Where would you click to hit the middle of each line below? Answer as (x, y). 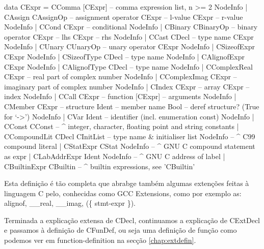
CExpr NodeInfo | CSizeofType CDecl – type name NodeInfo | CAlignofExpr (125, 56)
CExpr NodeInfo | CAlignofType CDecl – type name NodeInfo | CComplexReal (128, 66)
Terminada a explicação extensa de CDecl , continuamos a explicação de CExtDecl (132, 220)
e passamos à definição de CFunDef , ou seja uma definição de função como (121, 230)
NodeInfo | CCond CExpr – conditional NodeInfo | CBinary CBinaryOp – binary (131, 27)
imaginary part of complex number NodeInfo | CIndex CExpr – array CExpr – (127, 86)
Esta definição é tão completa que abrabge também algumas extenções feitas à (127, 183)
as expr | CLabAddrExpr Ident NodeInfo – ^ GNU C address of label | (115, 156)
